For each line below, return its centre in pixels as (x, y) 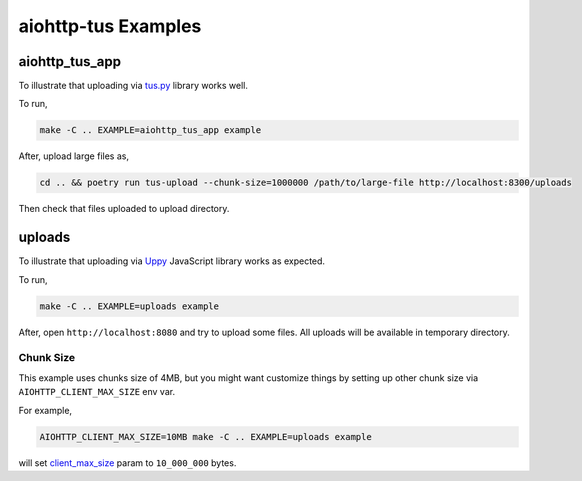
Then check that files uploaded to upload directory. (124, 209)
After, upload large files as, (74, 156)
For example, (45, 410)
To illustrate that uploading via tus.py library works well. (133, 86)
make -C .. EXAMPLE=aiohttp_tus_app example (150, 130)
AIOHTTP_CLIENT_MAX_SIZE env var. (96, 392)
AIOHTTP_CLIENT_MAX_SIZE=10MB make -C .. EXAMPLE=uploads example (205, 436)
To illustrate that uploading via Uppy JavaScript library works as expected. (171, 261)
